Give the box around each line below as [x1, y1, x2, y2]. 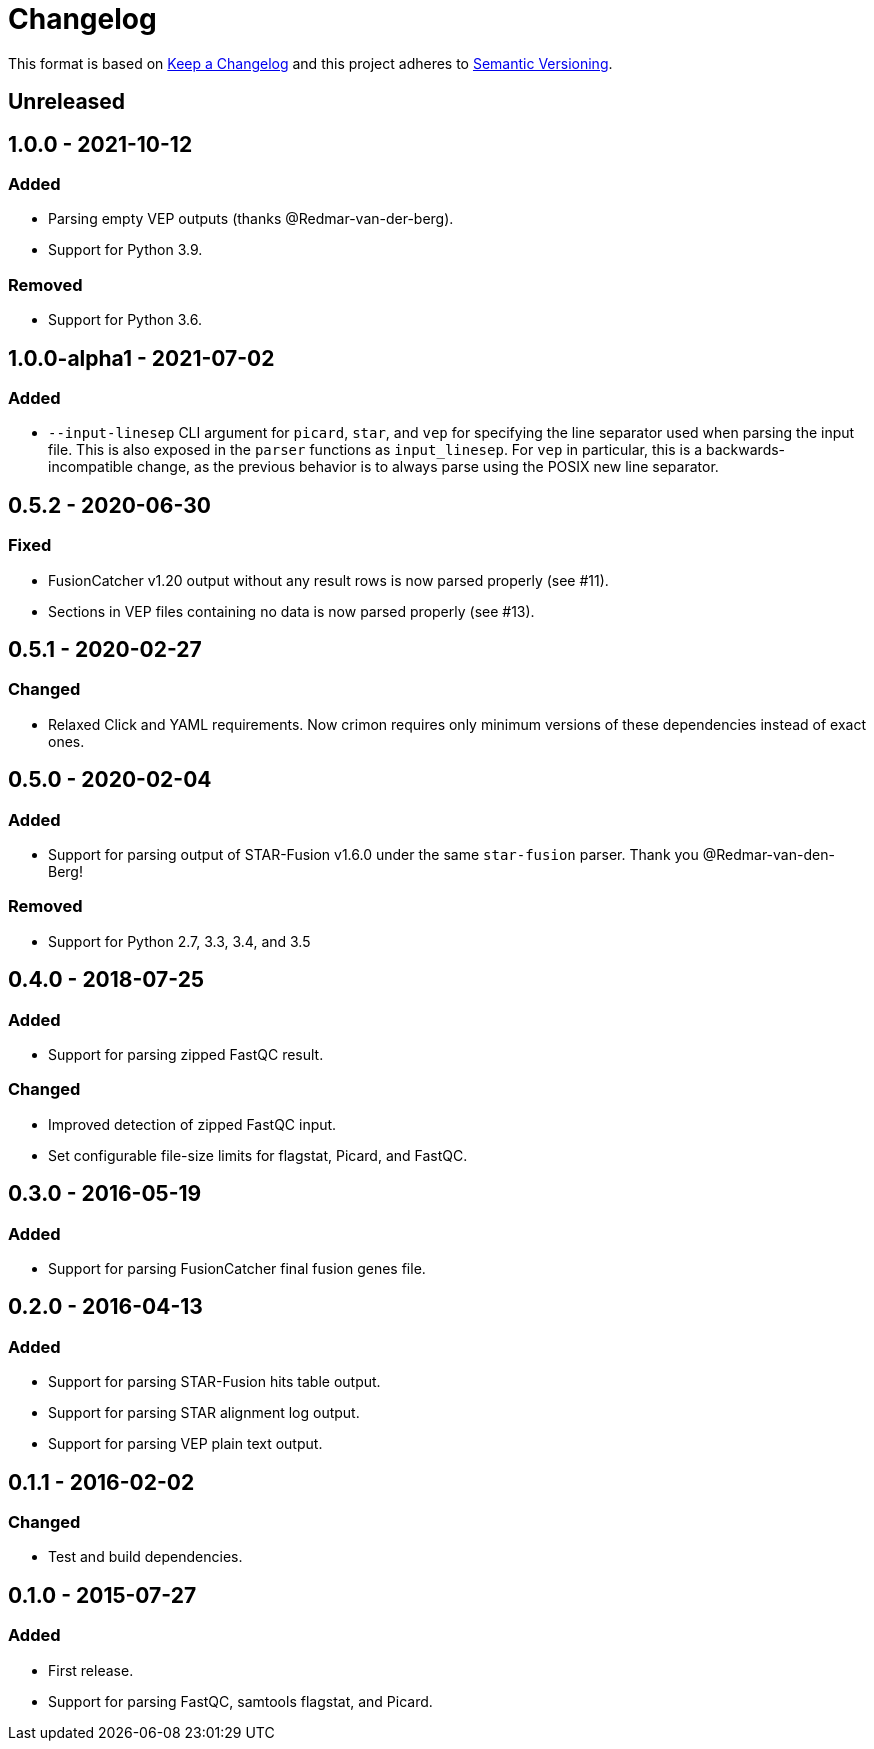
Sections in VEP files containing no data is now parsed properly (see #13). [48, 602, 535, 620]
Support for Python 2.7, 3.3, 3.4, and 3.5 [48, 932, 311, 950]
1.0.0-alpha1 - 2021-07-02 [8, 345, 275, 371]
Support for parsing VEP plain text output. [48, 1435, 323, 1453]
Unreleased [8, 89, 126, 115]
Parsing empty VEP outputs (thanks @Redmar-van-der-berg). [48, 210, 454, 228]
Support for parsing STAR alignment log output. [48, 1404, 360, 1422]
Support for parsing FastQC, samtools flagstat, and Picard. [48, 1692, 433, 1710]
